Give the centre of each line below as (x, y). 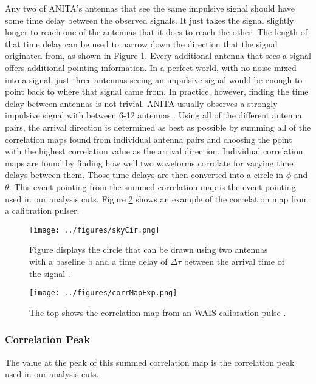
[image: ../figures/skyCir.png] (94, 230)
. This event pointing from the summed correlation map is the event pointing (152, 186)
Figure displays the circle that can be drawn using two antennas (149, 249)
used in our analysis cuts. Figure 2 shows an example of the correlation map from (157, 198)
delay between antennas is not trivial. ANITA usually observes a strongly (141, 103)
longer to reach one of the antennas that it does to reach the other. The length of (156, 32)
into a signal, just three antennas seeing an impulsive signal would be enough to (154, 79)
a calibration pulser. (42, 211)
